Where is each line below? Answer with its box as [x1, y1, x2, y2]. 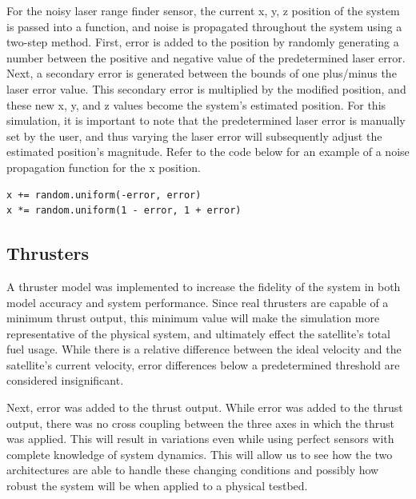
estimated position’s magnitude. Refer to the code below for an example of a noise [6, 143, 410, 160]
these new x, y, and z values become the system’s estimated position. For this [6, 96, 386, 113]
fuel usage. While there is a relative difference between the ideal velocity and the [6, 341, 402, 357]
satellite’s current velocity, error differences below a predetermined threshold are [6, 356, 400, 373]
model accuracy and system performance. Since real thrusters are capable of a [6, 293, 389, 310]
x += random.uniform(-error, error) [6, 189, 202, 201]
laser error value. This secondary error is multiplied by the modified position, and [6, 80, 406, 97]
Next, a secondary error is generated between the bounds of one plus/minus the [6, 65, 397, 82]
